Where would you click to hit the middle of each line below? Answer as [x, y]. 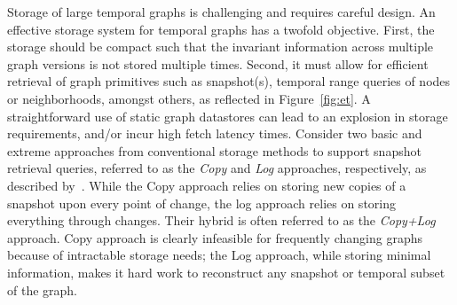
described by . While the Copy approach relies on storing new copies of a [207, 185]
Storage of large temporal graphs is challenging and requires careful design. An [221, 12]
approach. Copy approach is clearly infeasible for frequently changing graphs [215, 237]
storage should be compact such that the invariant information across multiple [221, 47]
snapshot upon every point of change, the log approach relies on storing [201, 203]
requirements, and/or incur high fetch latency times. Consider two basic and [215, 133]
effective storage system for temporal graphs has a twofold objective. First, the [221, 29]
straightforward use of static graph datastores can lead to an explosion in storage [228, 116]
